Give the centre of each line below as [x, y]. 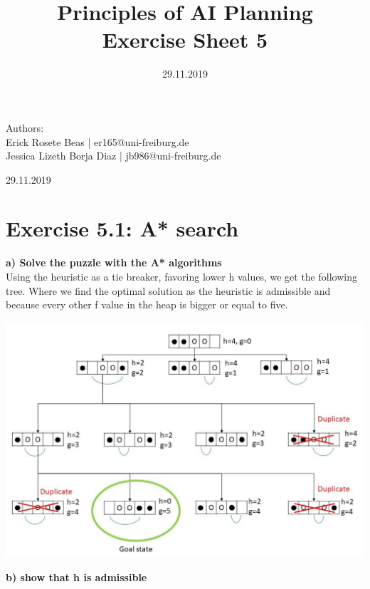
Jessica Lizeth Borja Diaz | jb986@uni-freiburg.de [113, 156]
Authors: [25, 127]
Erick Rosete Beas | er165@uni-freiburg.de [97, 141]
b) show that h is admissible [76, 577]
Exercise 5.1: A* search [122, 228]
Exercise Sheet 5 [185, 40]
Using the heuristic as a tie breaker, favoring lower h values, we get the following [181, 276]
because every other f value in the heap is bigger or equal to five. [147, 304]
